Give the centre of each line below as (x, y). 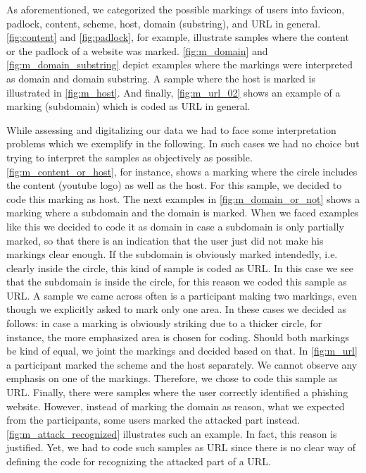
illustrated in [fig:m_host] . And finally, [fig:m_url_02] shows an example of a (173, 92)
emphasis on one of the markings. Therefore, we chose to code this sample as (172, 378)
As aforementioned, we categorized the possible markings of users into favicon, (176, 9)
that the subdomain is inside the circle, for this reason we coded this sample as (177, 282)
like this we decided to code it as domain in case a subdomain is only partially (175, 226)
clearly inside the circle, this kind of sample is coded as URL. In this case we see (180, 268)
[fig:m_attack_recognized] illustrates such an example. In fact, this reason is (172, 433)
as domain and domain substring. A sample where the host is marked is (161, 78)
